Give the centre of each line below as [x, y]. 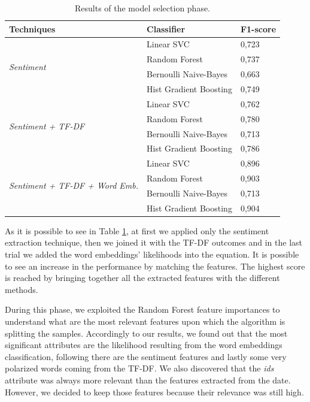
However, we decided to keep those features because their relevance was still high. [154, 392]
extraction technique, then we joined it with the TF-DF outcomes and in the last [154, 242]
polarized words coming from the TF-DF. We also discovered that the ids [139, 368]
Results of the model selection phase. [142, 8]
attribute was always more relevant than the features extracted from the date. [148, 380]
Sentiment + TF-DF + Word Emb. [74, 185]
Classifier [166, 28]
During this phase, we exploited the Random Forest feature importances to [142, 309]
